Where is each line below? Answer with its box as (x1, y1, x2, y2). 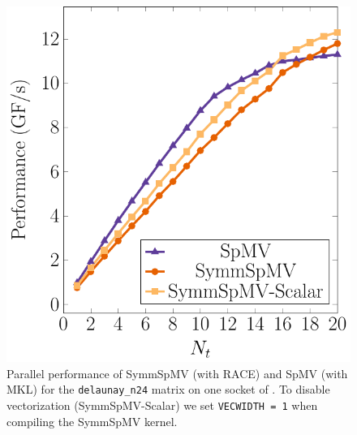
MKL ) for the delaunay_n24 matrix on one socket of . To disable (6, 381, 330, 398)
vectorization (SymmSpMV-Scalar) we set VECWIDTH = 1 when (6, 397, 318, 414)
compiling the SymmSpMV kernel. (6, 412, 178, 429)
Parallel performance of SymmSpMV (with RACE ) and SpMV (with (6, 364, 348, 381)
